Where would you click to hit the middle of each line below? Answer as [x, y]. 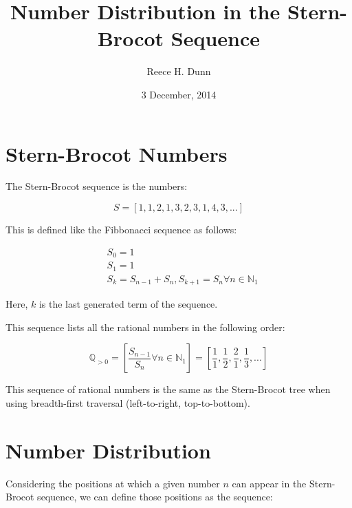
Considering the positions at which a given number [113, 483]
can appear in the [269, 483]
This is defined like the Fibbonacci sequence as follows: [121, 230]
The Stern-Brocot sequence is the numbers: [97, 186]
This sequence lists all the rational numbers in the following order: [145, 327]
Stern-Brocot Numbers [117, 153]
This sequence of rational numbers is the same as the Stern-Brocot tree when [168, 389]
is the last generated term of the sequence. [128, 304]
